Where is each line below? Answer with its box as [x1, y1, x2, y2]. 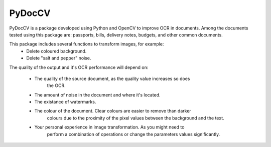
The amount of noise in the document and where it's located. [34, 91, 161, 97]
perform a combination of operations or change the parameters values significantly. [47, 131, 220, 137]
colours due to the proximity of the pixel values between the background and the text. [47, 115, 224, 121]
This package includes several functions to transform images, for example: [9, 41, 164, 47]
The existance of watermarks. [34, 99, 96, 105]
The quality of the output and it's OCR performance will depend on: [9, 64, 149, 70]
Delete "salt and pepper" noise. [26, 55, 91, 61]
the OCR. [47, 82, 66, 88]
